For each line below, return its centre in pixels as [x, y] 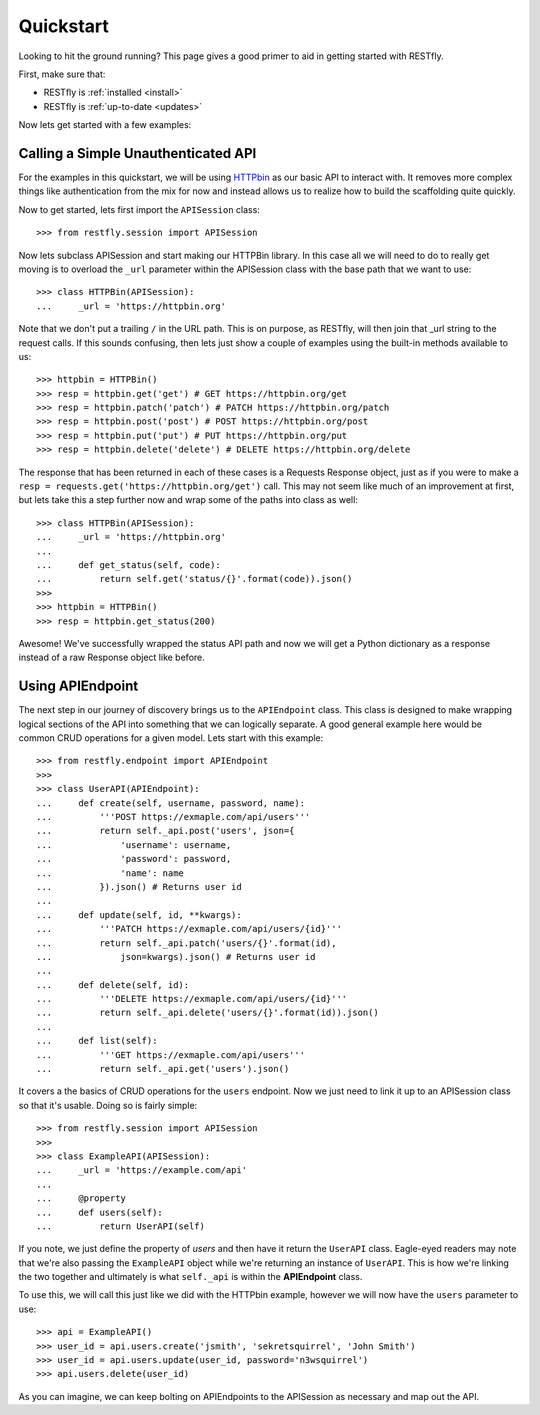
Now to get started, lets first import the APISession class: [139, 209]
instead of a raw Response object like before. [111, 657]
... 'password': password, [134, 859]
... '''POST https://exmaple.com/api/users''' [173, 816]
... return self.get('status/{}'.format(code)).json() [194, 579]
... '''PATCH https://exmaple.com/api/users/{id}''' [189, 929]
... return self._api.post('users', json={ [165, 831]
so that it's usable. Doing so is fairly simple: [108, 1105]
